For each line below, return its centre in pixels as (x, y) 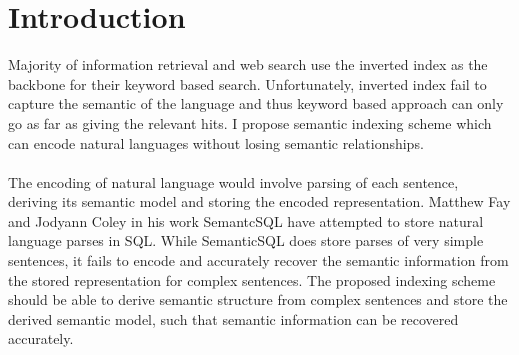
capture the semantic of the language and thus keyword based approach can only (256, 103)
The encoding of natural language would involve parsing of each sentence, (233, 181)
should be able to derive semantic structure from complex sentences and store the (258, 299)
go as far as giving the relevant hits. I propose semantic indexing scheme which (250, 122)
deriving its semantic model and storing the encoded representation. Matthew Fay (259, 201)
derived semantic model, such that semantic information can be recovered (233, 318)
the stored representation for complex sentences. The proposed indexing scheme (252, 279)
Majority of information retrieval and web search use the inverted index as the (248, 64)
